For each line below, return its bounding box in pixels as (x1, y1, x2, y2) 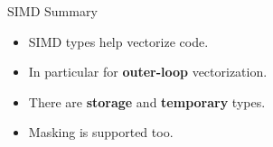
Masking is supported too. (28, 123, 174, 142)
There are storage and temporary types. (28, 92, 266, 111)
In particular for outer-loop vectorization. (28, 62, 268, 81)
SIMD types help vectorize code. (28, 32, 209, 51)
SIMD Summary (7, 2, 98, 20)
